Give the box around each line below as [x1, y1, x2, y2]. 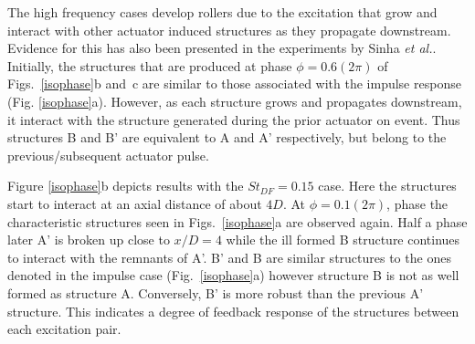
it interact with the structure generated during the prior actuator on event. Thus [7, 109, 460, 129]
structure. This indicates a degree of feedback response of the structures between [7, 301, 459, 320]
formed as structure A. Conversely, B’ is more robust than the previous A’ [7, 283, 424, 302]
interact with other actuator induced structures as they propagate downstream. [7, 20, 451, 39]
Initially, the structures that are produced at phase [7, 56, 292, 75]
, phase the [386, 193, 449, 213]
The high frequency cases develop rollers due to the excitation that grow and [7, 3, 438, 21]
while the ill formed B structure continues [226, 230, 460, 249]
